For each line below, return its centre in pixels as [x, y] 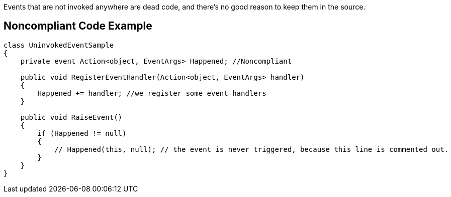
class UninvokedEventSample [59, 45]
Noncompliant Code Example [78, 26]
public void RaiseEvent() [71, 117]
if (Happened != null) [82, 133]
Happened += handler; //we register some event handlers [152, 93]
